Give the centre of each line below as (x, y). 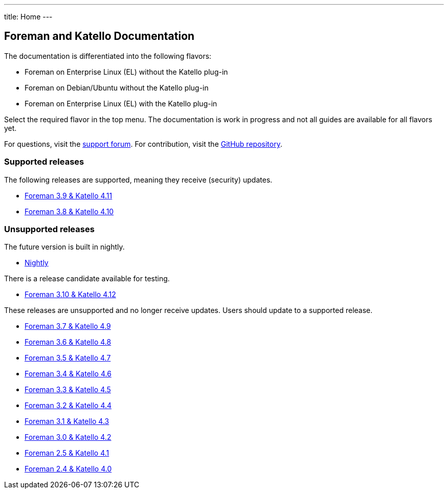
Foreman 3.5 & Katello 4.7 (68, 358)
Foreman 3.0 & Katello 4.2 (68, 437)
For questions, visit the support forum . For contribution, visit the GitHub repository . (143, 144)
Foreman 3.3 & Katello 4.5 (68, 390)
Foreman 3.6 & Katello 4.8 (68, 342)
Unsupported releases (49, 229)
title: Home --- (28, 17)
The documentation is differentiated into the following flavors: (108, 56)
